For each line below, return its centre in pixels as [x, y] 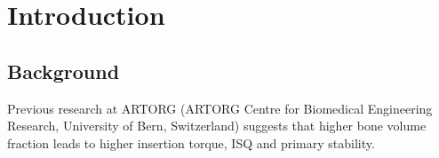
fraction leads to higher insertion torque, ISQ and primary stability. [191, 142]
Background [64, 71]
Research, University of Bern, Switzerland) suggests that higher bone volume [217, 126]
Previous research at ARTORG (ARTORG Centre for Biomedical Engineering [220, 108]
